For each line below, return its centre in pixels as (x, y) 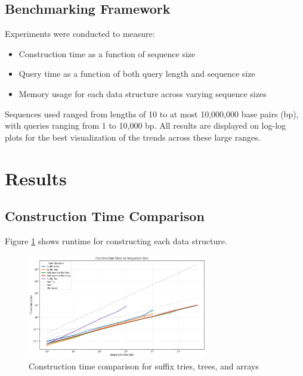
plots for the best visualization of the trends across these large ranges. (133, 137)
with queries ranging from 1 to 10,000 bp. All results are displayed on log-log (146, 125)
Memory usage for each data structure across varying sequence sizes (143, 93)
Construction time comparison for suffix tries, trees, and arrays (144, 366)
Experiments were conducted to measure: (80, 34)
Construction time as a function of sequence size (107, 53)
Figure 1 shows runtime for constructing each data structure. (116, 240)
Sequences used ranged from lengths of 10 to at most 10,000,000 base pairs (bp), (152, 114)
